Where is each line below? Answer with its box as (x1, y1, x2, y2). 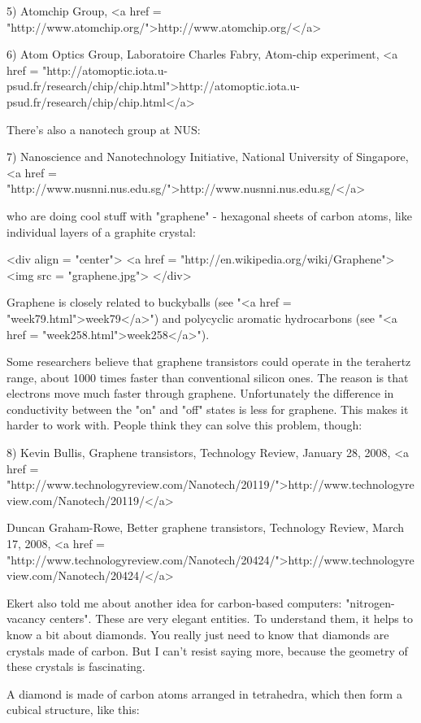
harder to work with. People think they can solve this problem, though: (7, 416, 362, 433)
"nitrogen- (345, 594, 395, 611)
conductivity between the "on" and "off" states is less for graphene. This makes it (7, 400, 409, 417)
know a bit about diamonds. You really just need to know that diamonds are (7, 626, 389, 642)
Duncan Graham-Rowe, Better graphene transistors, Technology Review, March (7, 519, 404, 536)
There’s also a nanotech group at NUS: (7, 120, 201, 137)
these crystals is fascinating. (7, 658, 145, 675)
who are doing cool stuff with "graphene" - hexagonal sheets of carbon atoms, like (7, 207, 412, 224)
